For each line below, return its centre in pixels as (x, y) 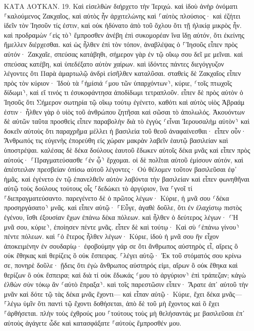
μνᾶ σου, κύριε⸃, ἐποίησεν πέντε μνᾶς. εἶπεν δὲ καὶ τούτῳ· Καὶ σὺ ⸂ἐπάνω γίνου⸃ (122, 226)
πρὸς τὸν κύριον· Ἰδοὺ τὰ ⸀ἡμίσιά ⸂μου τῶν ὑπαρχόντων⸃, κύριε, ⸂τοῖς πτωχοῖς (118, 83)
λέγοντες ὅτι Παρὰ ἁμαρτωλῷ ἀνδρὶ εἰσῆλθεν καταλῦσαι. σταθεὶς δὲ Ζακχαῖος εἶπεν (123, 73)
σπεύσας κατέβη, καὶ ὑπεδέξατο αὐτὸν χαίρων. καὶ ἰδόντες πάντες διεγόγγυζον (114, 63)
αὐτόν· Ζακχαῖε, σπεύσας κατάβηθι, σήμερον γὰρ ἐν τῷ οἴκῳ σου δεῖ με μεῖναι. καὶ (124, 54)
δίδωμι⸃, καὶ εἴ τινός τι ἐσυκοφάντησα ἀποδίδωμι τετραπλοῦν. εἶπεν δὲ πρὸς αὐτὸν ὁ (124, 92)
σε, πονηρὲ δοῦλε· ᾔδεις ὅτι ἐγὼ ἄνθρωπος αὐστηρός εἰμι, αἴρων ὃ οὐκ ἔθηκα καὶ (121, 265)
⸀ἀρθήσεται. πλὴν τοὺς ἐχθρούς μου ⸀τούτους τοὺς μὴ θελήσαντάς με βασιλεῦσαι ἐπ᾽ (124, 313)
